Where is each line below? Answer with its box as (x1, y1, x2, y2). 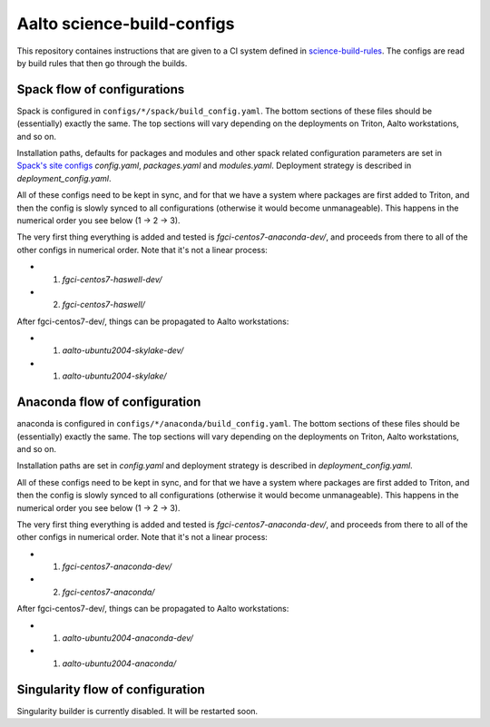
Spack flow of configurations (16, 82, 185, 97)
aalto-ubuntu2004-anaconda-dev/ (62, 633, 194, 643)
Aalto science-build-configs (16, 14, 235, 34)
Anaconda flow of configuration (16, 395, 201, 410)
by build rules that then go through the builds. (16, 57, 188, 68)
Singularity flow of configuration (16, 682, 206, 697)
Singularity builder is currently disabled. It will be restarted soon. (16, 705, 259, 716)
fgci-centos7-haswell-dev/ (62, 273, 162, 285)
